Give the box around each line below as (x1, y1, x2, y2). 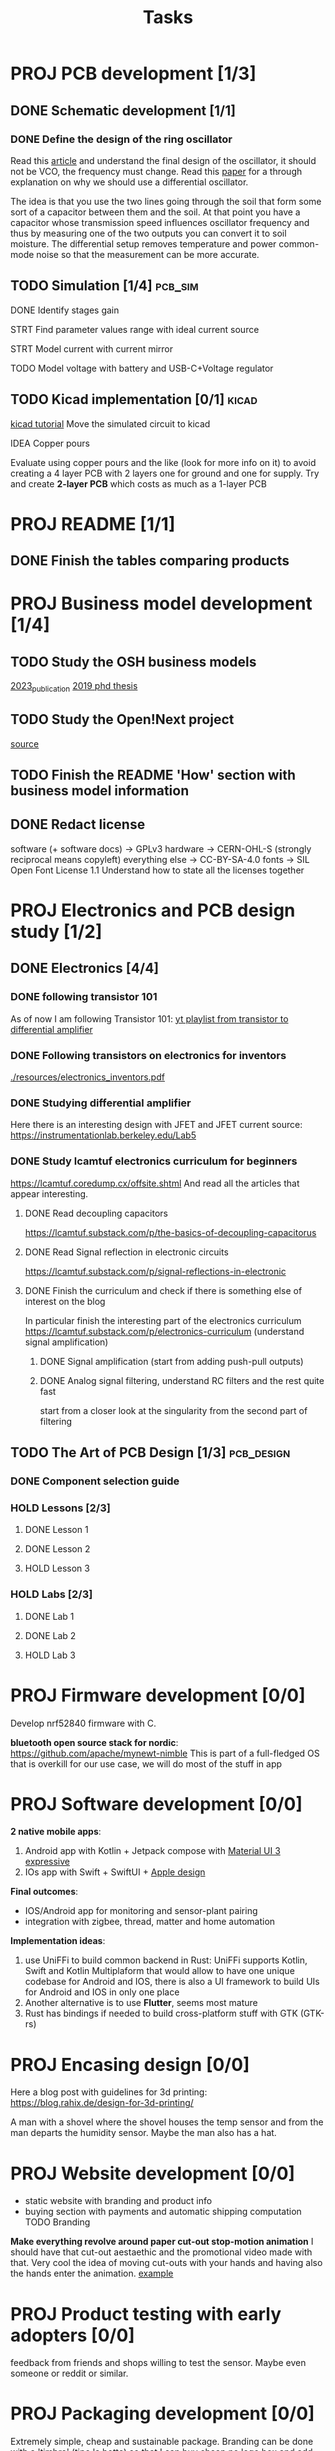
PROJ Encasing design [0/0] (10, 2053, 250, 2076)
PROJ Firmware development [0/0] (10, 1684, 306, 1706)
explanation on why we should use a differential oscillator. (10, 176, 249, 188)
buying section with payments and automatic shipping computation (24, 2206, 302, 2218)
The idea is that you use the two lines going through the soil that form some (10, 195, 322, 207)
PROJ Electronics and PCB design (10, 899, 296, 922)
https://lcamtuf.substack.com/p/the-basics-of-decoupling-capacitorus (24, 1226, 317, 1238)
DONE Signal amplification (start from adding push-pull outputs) (39, 1355, 304, 1367)
